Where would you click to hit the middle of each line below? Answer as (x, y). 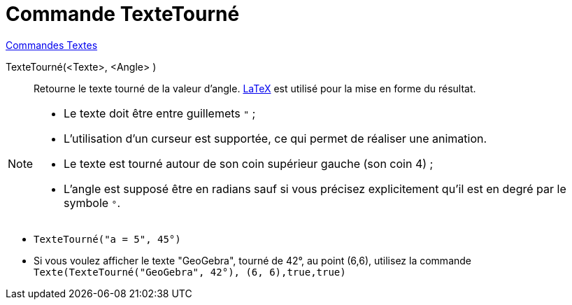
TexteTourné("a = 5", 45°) (107, 239)
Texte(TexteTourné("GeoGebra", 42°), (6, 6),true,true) (190, 272)
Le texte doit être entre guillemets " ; (160, 113)
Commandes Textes (52, 45)
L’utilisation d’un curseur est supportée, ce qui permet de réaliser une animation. (276, 138)
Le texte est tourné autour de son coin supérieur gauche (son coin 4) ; (249, 163)
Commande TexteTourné (123, 14)
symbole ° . (92, 203)
